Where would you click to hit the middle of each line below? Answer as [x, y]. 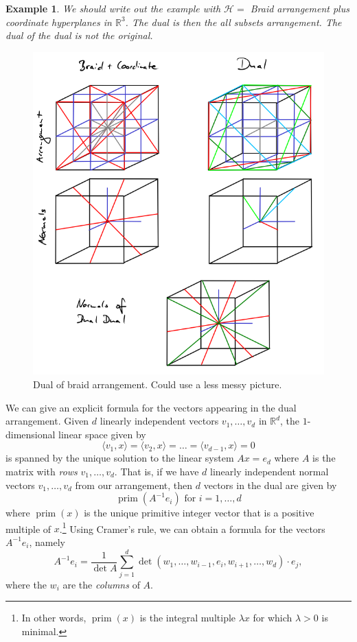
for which [273, 618]
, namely [47, 542]
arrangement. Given [47, 421]
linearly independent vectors [159, 421]
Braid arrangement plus [300, 8]
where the [26, 584]
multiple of [28, 528]
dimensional [31, 434]
